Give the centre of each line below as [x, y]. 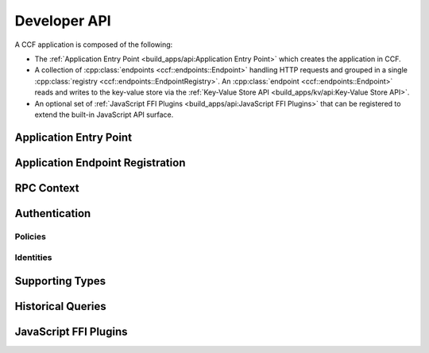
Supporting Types [60, 281]
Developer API [63, 21]
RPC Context [47, 188]
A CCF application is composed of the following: [94, 45]
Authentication [53, 213]
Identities [33, 258]
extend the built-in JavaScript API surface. [104, 114]
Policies [31, 236]
